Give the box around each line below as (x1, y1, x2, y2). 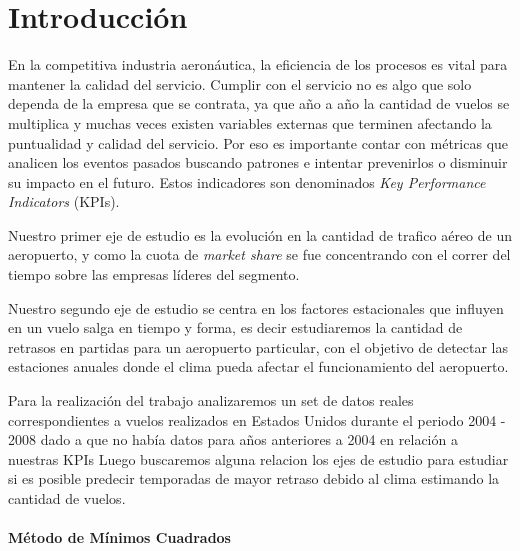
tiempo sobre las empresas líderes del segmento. (8, 264, 300, 285)
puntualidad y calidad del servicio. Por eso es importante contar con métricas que (8, 132, 509, 153)
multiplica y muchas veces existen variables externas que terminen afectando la (8, 112, 492, 133)
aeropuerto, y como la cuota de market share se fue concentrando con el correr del (8, 244, 511, 265)
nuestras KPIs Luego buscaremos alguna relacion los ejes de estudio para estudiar (8, 448, 509, 469)
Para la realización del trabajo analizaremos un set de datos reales (8, 390, 414, 411)
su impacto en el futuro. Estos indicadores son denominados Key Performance (8, 171, 486, 192)
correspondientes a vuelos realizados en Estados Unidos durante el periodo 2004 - (8, 409, 506, 430)
